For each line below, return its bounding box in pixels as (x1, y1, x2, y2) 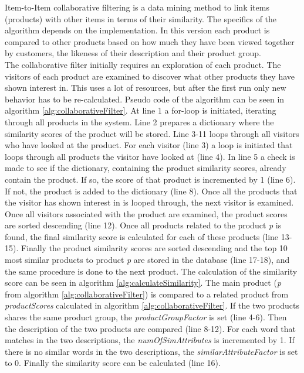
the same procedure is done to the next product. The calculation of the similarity (5, 265, 298, 277)
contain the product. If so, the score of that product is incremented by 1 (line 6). (5, 173, 296, 185)
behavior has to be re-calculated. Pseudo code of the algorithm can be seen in (5, 93, 285, 105)
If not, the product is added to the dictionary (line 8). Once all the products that (5, 184, 298, 197)
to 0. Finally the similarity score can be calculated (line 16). (5, 357, 221, 369)
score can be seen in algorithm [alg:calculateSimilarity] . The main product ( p (5, 276, 282, 289)
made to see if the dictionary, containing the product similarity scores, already (5, 162, 286, 174)
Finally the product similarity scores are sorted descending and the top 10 (21, 242, 288, 254)
